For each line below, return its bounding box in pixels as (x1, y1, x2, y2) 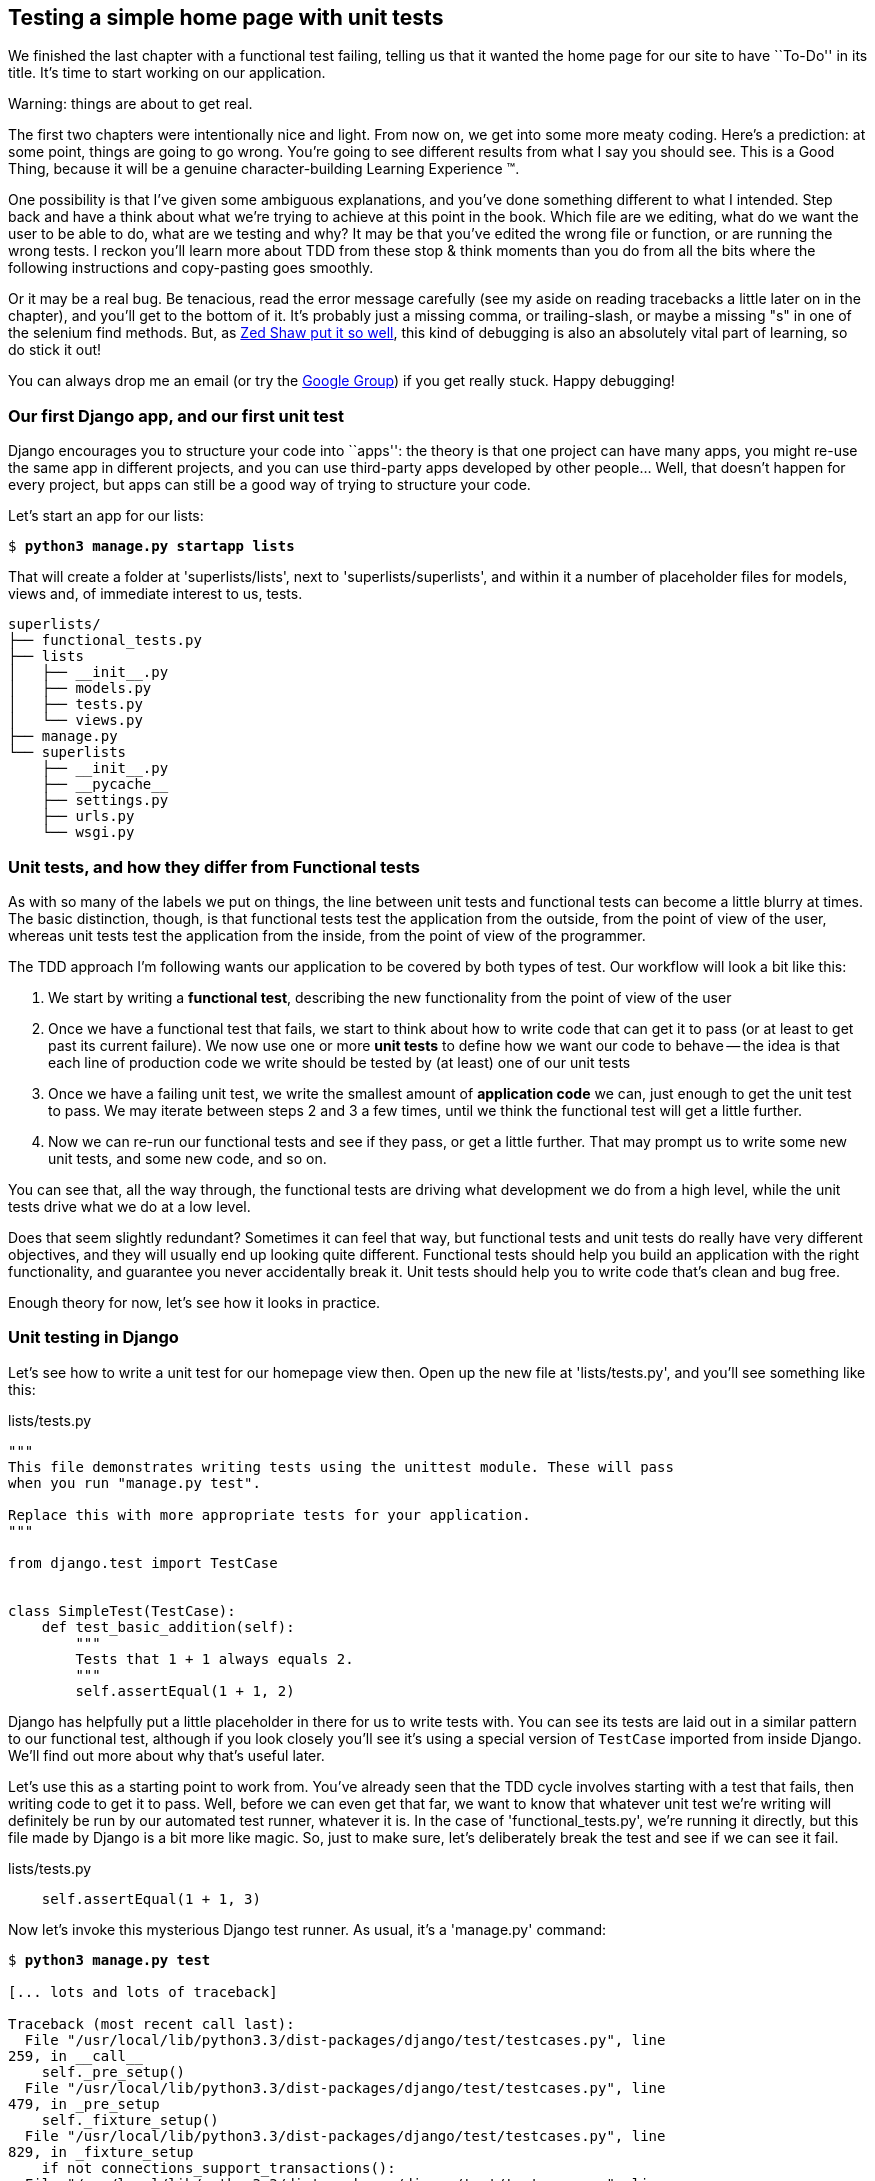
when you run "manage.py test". (8, 1474, 261, 1491)
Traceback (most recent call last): (8, 2015, 295, 2032)
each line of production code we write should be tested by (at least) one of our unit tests (48, 1053, 631, 1071)
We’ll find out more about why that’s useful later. (8, 1746, 325, 1764)
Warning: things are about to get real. (8, 95, 253, 113)
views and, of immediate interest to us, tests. (8, 585, 303, 603)
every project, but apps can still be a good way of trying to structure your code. (8, 476, 531, 494)
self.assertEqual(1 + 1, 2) (75, 1682, 295, 1699)
